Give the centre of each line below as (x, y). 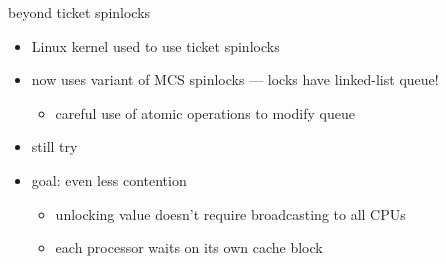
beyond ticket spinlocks (79, 12)
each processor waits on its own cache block (189, 247)
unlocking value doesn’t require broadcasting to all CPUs (230, 213)
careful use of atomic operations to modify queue (205, 112)
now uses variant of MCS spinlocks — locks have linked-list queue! (235, 79)
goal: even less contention (109, 179)
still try (54, 146)
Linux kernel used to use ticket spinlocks (155, 45)
